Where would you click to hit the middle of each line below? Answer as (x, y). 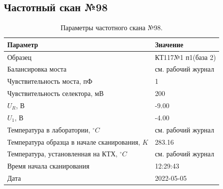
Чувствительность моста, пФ (50, 81)
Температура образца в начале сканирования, (74, 142)
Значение (169, 44)
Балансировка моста (37, 69)
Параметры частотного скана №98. (111, 28)
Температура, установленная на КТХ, (62, 154)
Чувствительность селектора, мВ (56, 93)
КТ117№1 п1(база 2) (185, 57)
